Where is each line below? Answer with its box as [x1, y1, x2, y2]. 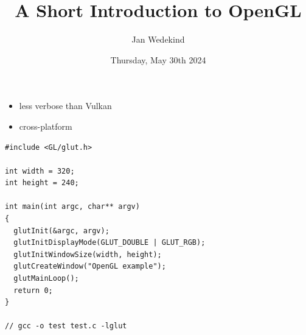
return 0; [13, 286, 53, 295]
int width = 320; [5, 166, 75, 175]
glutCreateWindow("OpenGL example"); [13, 262, 166, 271]
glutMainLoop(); [13, 274, 79, 283]
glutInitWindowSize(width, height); [13, 250, 162, 259]
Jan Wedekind [131, 33, 185, 46]
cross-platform [19, 119, 72, 132]
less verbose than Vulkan [19, 99, 112, 112]
